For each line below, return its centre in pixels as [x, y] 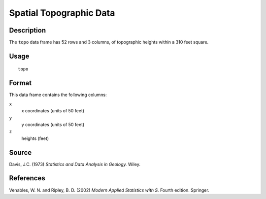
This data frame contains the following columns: [58, 95]
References [27, 178]
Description [28, 30]
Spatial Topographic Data [62, 13]
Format [20, 83]
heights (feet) [35, 138]
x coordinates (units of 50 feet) [53, 111]
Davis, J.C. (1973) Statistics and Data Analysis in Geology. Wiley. [75, 164]
